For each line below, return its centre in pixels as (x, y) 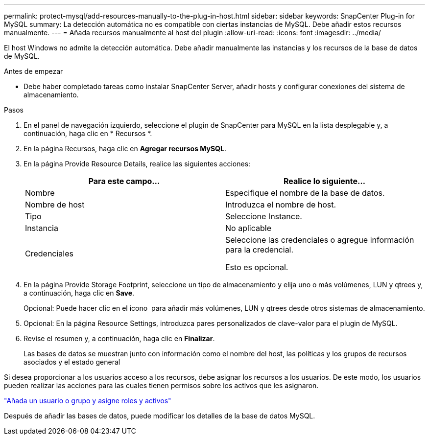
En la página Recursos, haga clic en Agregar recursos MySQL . (125, 149)
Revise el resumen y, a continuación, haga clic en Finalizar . (119, 338)
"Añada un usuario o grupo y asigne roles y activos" (88, 401)
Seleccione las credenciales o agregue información (320, 240)
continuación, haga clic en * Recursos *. (88, 133)
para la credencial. (260, 250)
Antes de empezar (34, 71)
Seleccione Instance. (264, 216)
